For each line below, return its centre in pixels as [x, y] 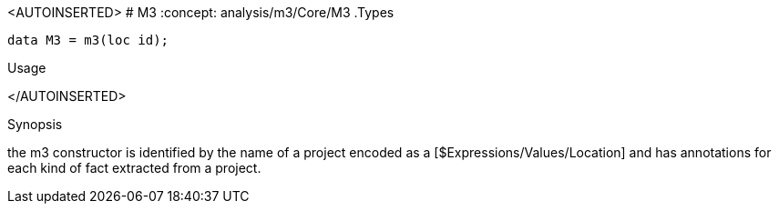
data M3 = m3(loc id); [88, 40]
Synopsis [35, 124]
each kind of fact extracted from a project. [134, 168]
